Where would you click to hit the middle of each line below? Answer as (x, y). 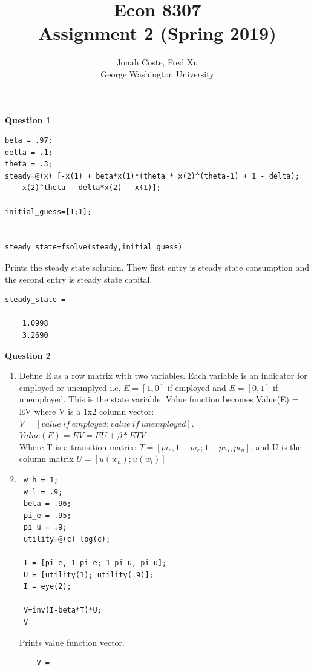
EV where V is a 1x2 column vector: (87, 411)
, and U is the (276, 446)
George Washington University (157, 74)
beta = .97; (29, 141)
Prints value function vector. (72, 642)
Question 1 (28, 120)
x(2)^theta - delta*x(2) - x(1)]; (91, 188)
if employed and (197, 387)
